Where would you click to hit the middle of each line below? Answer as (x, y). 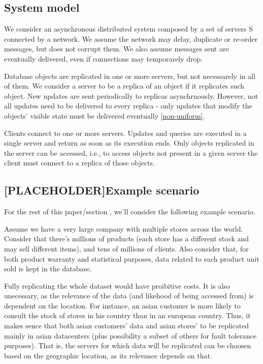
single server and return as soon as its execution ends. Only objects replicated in (129, 143)
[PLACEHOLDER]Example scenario (102, 190)
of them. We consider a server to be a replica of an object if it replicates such (124, 86)
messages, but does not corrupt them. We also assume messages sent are (117, 49)
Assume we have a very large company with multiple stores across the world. (124, 228)
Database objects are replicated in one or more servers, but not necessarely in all (130, 76)
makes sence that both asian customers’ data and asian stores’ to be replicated (127, 326)
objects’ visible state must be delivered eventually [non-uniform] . (105, 115)
